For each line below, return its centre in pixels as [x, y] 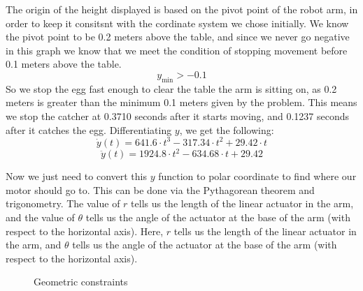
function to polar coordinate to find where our [257, 176]
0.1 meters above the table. [64, 64]
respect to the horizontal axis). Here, [85, 231]
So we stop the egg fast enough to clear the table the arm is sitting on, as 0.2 [171, 88]
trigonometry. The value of [63, 203]
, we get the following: [227, 129]
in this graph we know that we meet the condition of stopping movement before [177, 50]
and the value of [40, 217]
